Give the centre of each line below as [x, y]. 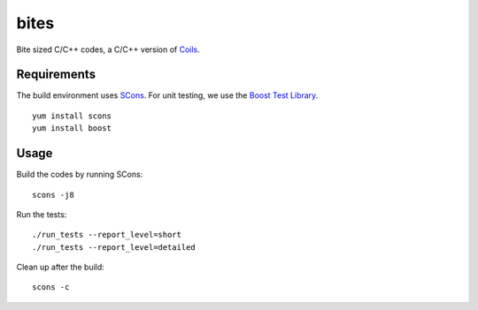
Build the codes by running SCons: [80, 174]
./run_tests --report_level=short [107, 235]
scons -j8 [53, 195]
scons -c [51, 287]
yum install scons [72, 116]
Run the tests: [42, 214]
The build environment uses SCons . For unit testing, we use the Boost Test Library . [167, 95]
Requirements [56, 75]
